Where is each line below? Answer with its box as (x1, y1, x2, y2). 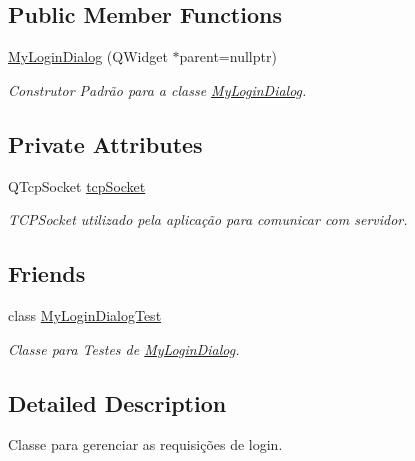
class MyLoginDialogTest (8, 304, 162, 325)
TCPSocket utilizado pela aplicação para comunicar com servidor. (8, 209, 408, 230)
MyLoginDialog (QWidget (8, 46, 168, 67)
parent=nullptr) (179, 46, 277, 67)
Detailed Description (8, 387, 227, 418)
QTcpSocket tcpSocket (8, 175, 146, 196)
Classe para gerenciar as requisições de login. (8, 434, 283, 455)
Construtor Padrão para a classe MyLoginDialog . (8, 79, 307, 100)
